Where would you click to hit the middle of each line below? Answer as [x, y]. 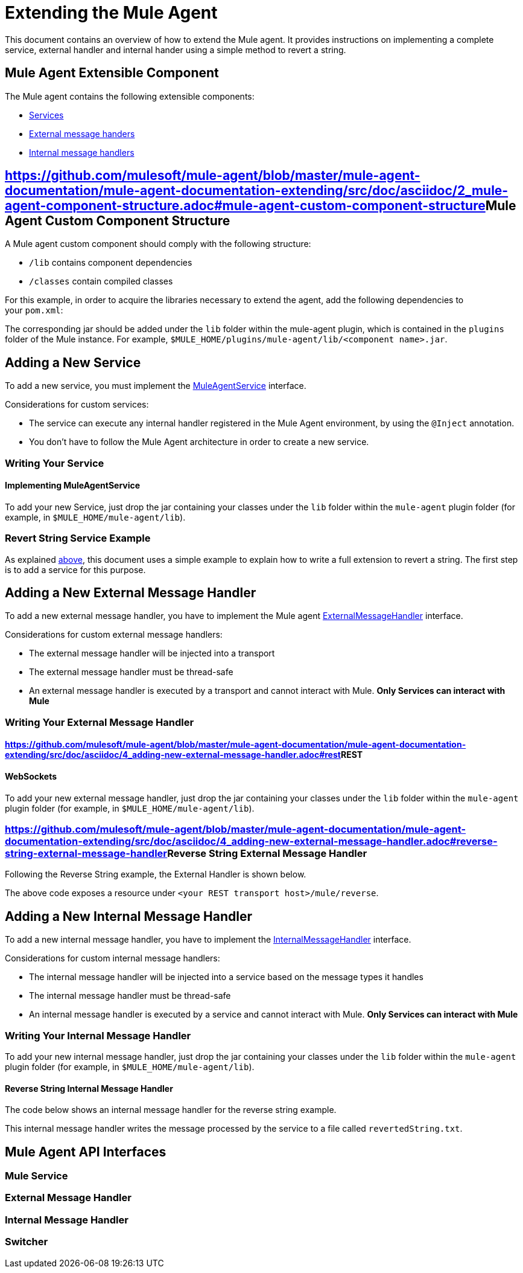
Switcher [27, 1242]
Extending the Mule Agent [111, 13]
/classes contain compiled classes [101, 281]
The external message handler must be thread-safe [131, 672]
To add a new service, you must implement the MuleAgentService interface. [156, 386]
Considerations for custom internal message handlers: [113, 958]
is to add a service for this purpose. [75, 569]
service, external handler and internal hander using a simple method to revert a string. [176, 50]
